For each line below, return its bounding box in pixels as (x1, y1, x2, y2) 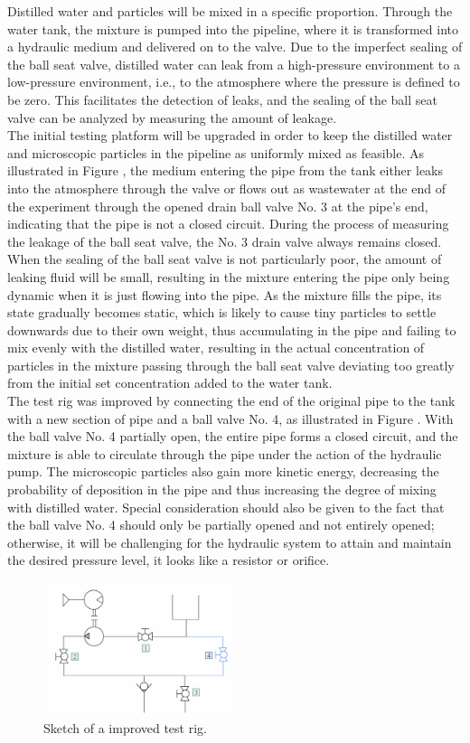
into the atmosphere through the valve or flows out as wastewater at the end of (7, 178, 446, 197)
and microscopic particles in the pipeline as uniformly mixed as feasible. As (7, 143, 425, 162)
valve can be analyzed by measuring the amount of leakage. (7, 108, 337, 127)
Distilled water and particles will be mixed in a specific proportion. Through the (7, 2, 453, 20)
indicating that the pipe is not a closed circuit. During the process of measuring (7, 214, 449, 233)
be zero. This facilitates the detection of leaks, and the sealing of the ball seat (7, 89, 437, 108)
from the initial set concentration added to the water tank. (7, 373, 333, 392)
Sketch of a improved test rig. (43, 719, 207, 738)
